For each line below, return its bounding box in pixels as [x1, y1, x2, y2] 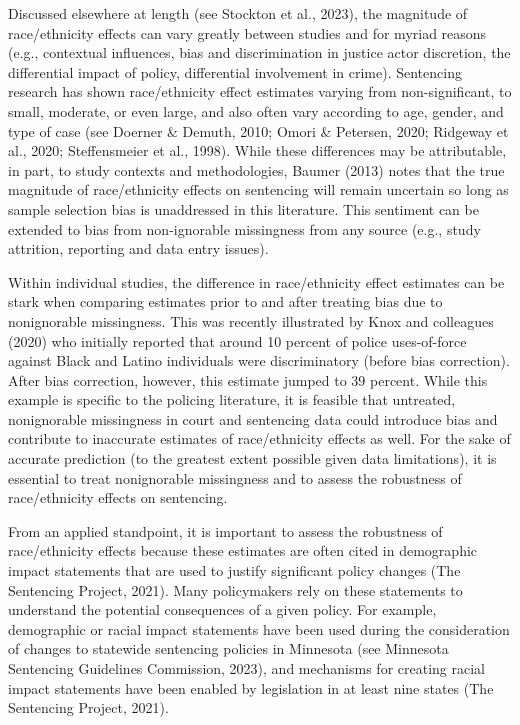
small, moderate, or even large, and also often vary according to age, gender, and [8, 100, 504, 121]
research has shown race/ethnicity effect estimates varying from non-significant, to [8, 81, 512, 102]
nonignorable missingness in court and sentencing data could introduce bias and [8, 408, 498, 429]
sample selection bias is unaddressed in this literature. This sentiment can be [8, 198, 479, 219]
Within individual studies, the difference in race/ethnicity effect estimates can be [8, 271, 505, 292]
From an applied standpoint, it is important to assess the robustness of [8, 520, 443, 541]
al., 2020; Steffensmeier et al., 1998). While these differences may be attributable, [8, 140, 507, 161]
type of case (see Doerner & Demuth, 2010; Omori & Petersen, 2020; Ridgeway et [8, 120, 509, 141]
